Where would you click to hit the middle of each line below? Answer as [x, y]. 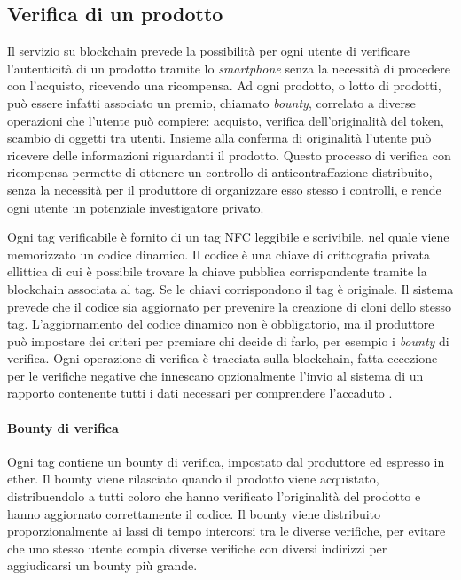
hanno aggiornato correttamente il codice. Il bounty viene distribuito [194, 513]
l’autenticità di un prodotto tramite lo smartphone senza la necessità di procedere [229, 68]
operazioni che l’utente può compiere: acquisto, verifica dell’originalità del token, [226, 120]
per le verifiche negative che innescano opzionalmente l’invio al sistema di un [215, 375]
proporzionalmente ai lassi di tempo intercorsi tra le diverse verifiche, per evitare [227, 531]
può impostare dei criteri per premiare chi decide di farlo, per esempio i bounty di [228, 340]
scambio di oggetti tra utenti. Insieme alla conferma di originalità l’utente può [219, 138]
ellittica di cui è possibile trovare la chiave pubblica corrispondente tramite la [217, 271]
